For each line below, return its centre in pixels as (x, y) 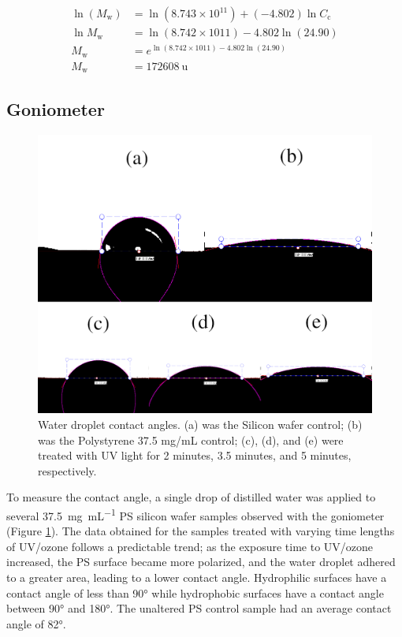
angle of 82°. (36, 623)
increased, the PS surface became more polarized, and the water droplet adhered (201, 562)
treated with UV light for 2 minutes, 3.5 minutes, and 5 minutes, (195, 455)
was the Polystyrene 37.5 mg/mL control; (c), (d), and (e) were (191, 440)
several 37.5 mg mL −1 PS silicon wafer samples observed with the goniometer (195, 514)
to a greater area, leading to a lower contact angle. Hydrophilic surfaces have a (197, 577)
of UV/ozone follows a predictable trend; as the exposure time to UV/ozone (190, 546)
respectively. (67, 470)
